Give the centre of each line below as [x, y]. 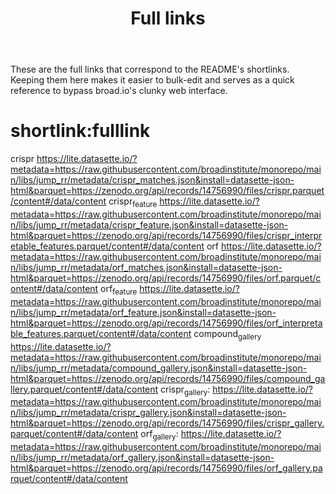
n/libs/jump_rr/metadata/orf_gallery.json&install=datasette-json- [142, 458]
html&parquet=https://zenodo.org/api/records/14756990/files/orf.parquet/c [166, 278]
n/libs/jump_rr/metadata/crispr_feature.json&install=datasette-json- [149, 224]
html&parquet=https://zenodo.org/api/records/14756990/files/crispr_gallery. [167, 423]
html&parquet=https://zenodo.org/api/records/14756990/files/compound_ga [168, 378]
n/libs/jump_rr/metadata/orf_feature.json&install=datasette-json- [143, 312]
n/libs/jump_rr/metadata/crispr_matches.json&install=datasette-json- [152, 180]
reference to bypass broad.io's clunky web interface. [119, 91]
